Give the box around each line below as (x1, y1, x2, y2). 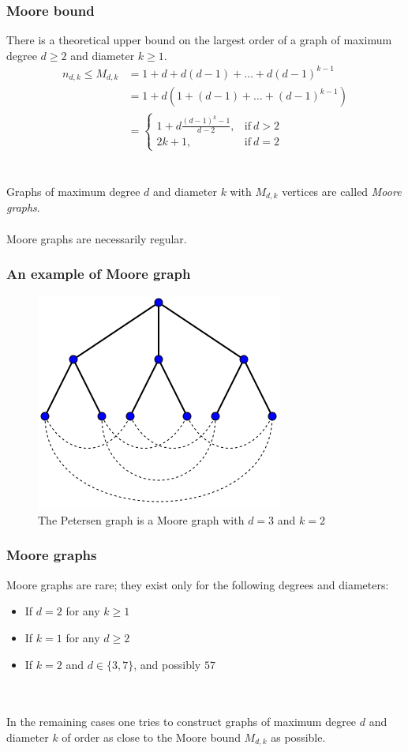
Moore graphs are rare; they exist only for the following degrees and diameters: (6, 576, 389, 592)
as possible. (271, 728, 326, 745)
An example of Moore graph (6, 264, 191, 284)
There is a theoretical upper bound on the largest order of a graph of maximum (6, 32, 392, 48)
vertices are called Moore (282, 182, 402, 199)
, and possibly (133, 656, 201, 672)
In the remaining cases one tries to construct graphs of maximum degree (6, 713, 357, 730)
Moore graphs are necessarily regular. (6, 230, 187, 246)
